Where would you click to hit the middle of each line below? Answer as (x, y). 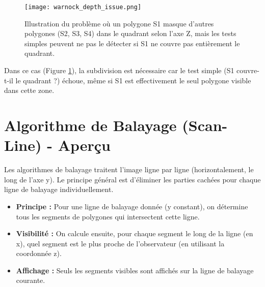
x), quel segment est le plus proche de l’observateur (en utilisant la (120, 243)
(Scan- (205, 125)
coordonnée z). (39, 253)
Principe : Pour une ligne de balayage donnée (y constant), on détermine (132, 206)
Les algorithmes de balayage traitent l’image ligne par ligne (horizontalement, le (129, 169)
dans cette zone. (29, 90)
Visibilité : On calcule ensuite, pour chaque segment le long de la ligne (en (135, 233)
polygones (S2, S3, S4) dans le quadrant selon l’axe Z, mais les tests (130, 33)
